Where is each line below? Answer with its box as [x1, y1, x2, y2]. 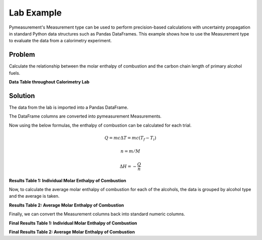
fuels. [9, 70, 20, 76]
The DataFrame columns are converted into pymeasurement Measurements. [9, 113, 162, 119]
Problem [9, 51, 35, 59]
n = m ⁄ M [120, 149, 141, 154]
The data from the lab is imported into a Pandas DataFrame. [9, 104, 129, 110]
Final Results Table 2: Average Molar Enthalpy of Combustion [9, 229, 135, 235]
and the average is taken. [9, 193, 60, 199]
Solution [9, 91, 35, 100]
